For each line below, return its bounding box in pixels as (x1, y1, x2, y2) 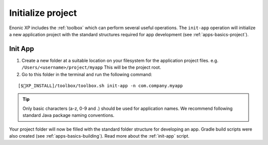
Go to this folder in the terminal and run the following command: (21, 71, 152, 77)
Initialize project (9, 7, 77, 18)
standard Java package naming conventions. (22, 112, 115, 118)
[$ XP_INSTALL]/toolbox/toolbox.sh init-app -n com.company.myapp (18, 83, 183, 89)
